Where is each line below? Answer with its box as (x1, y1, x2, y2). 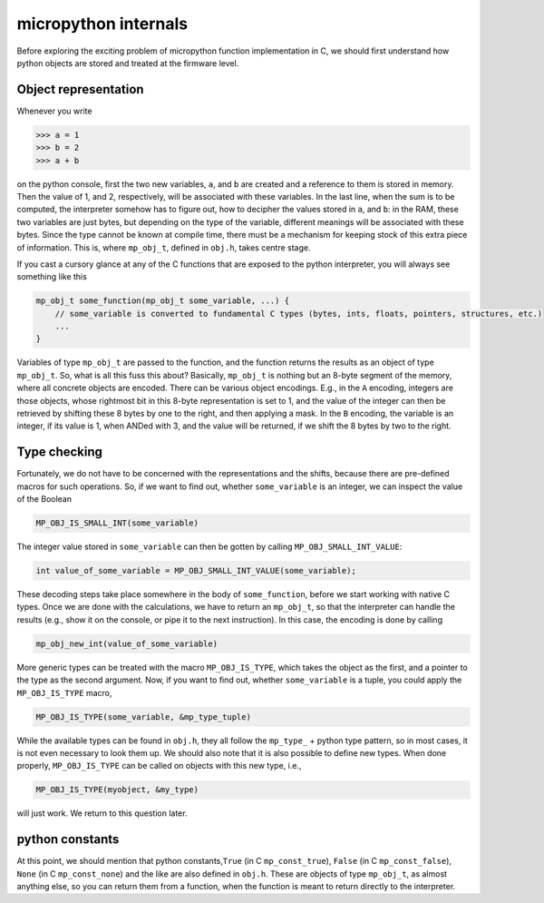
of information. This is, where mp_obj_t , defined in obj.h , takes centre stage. (16, 241, 311, 253)
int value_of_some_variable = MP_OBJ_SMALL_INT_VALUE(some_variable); (35, 565, 357, 576)
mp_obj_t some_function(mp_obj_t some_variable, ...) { (35, 296, 290, 306)
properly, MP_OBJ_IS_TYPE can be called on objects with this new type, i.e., (16, 761, 302, 771)
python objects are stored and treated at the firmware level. (16, 57, 239, 68)
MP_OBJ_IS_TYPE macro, (16, 687, 112, 698)
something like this (16, 271, 88, 282)
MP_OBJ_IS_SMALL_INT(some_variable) (35, 518, 199, 528)
